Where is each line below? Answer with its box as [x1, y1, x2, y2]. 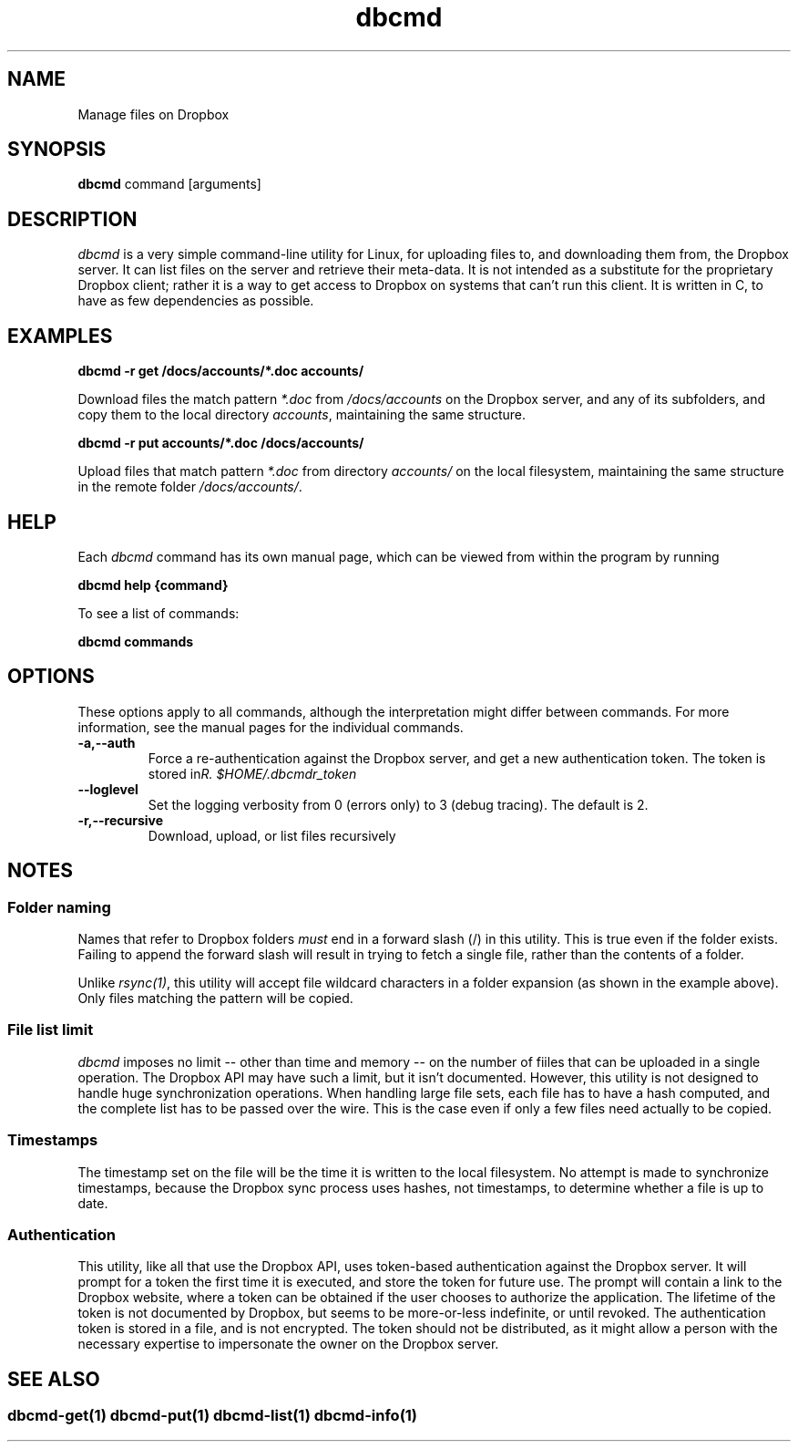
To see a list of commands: [77, 605, 240, 621]
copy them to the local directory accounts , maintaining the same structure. [77, 407, 526, 423]
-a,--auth [77, 734, 136, 750]
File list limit [7, 1020, 94, 1040]
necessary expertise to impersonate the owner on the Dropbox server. [77, 1336, 499, 1352]
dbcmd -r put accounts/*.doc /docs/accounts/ [77, 435, 364, 451]
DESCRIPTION [7, 207, 138, 231]
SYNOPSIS [7, 138, 107, 161]
